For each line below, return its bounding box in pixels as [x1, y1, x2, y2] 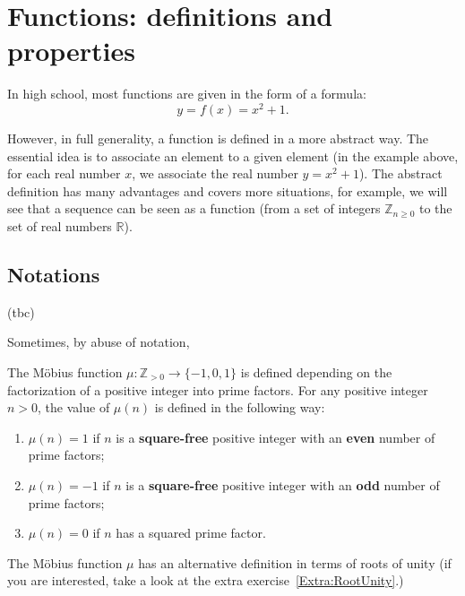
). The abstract [358, 164, 443, 183]
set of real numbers [7, 216, 112, 235]
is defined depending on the [240, 362, 392, 381]
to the [418, 199, 452, 218]
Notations [7, 260, 100, 288]
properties [7, 32, 135, 69]
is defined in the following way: [154, 398, 325, 417]
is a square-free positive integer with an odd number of [125, 475, 440, 494]
